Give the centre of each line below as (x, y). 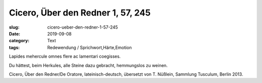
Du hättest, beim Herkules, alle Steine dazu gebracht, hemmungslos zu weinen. (88, 65)
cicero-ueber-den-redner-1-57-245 (83, 27)
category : (19, 41)
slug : (14, 27)
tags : (14, 47)
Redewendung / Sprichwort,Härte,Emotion (90, 47)
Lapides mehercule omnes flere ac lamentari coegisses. (65, 56)
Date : (15, 33)
